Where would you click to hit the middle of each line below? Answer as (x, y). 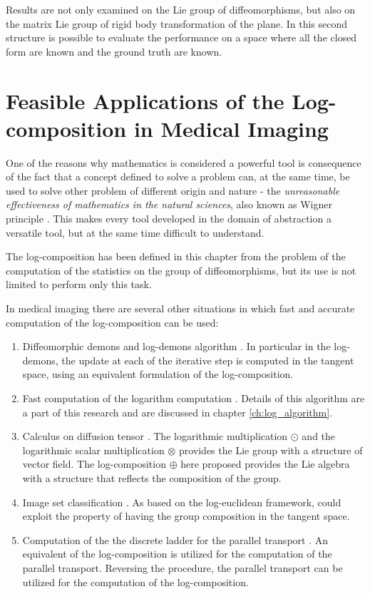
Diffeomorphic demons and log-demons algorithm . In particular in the (176, 346)
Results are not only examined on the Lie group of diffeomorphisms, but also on (181, 9)
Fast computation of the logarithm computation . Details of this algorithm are (194, 398)
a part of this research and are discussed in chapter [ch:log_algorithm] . (178, 412)
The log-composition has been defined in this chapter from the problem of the (176, 256)
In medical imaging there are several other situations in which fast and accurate (180, 308)
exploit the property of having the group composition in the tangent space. (186, 516)
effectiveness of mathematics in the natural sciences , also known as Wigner (169, 204)
